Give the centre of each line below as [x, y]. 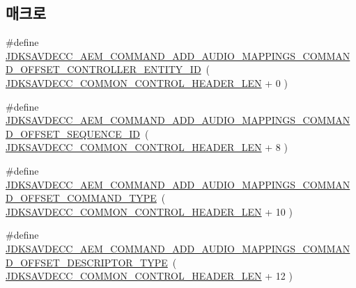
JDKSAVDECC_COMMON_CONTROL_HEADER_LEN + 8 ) [147, 147]
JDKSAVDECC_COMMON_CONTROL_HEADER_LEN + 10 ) [149, 211]
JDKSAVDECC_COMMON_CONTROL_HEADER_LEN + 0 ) [147, 82]
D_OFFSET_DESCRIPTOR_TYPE [87, 262]
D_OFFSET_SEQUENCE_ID [73, 133]
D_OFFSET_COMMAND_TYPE [81, 198]
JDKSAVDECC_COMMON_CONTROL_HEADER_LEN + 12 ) [149, 276]
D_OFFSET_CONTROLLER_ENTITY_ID [103, 69]
